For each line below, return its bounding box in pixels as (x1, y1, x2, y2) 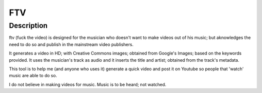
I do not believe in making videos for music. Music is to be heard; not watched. (9, 81, 166, 87)
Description (9, 21, 48, 30)
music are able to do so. (9, 73, 57, 79)
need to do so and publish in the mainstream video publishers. (9, 41, 133, 47)
